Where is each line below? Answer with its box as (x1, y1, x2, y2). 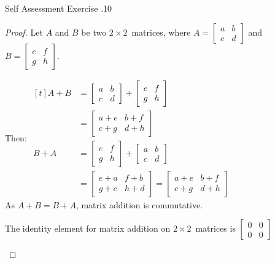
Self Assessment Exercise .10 (5, 2, 112, 14)
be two (81, 25, 107, 38)
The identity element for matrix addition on (5, 222, 171, 235)
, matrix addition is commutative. (76, 198, 203, 211)
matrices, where (131, 25, 191, 38)
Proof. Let (5, 25, 43, 38)
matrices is (195, 222, 236, 235)
